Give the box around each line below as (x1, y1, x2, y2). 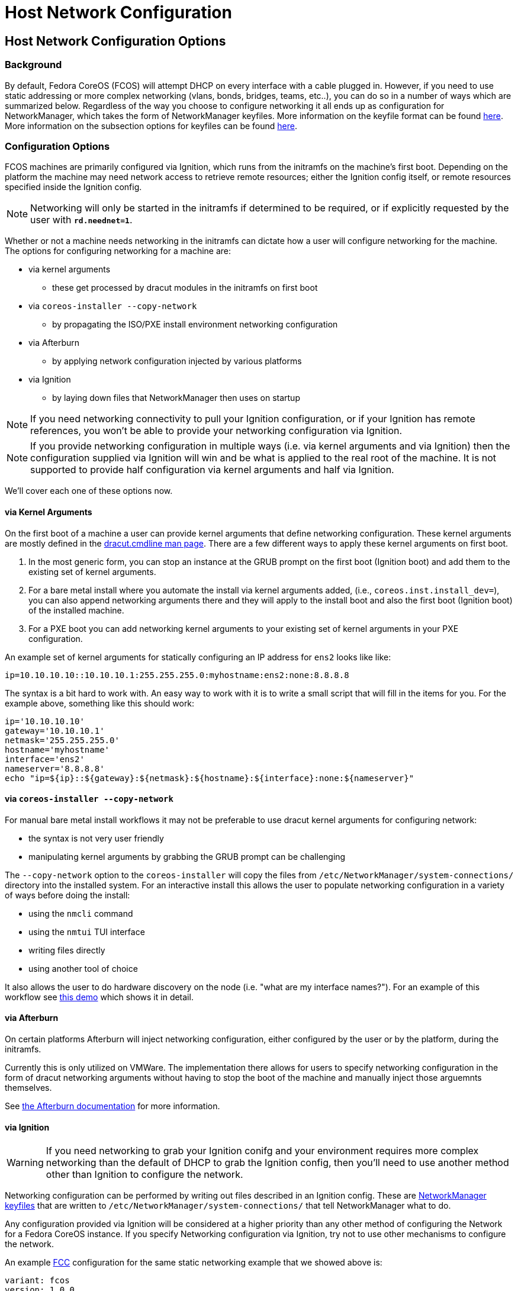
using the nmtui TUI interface (28, 926, 145, 937)
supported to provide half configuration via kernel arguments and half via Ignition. (30, 464, 394, 476)
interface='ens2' (5, 754, 85, 764)
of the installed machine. (28, 605, 124, 615)
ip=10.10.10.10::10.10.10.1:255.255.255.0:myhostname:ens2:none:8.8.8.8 (5, 670, 349, 680)
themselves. (5, 1082, 52, 1093)
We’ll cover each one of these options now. (5, 486, 173, 496)
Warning (7, 1157, 44, 1169)
